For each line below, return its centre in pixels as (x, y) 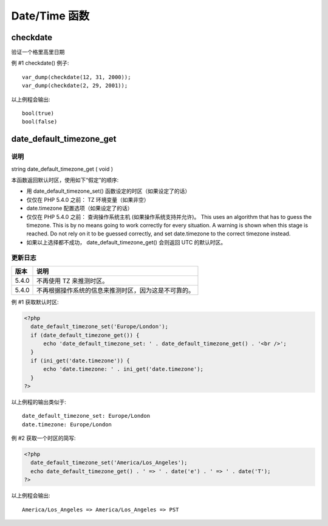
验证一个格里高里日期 (38, 52)
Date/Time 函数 (50, 16)
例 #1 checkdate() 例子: (40, 63)
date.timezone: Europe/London (67, 424)
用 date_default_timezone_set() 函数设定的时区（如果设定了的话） (108, 191)
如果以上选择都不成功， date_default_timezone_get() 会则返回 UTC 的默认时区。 (126, 242)
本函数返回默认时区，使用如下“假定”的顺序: (65, 180)
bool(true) (38, 113)
